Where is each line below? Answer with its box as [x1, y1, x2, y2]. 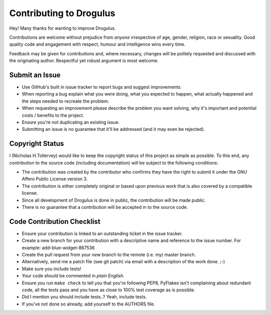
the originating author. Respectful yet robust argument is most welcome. [9, 58, 159, 64]
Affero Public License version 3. [22, 176, 88, 182]
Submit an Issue [9, 70, 61, 79]
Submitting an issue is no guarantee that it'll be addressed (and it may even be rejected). [22, 126, 205, 132]
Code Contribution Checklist [9, 217, 100, 226]
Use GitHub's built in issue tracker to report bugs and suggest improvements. [22, 84, 182, 90]
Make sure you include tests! [22, 266, 81, 272]
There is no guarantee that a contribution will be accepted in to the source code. [22, 204, 188, 210]
